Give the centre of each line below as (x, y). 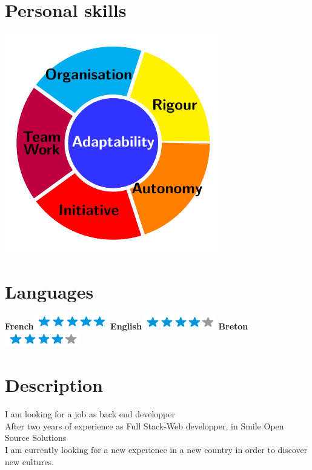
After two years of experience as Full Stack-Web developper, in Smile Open (144, 425)
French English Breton (127, 326)
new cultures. (30, 461)
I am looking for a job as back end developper (90, 414)
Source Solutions (36, 438)
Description (54, 385)
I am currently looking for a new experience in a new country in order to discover (156, 449)
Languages (49, 291)
